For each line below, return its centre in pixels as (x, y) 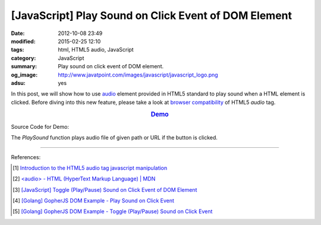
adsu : (18, 83)
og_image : (24, 75)
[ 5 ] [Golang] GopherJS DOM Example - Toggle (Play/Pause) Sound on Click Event (113, 211)
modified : (23, 41)
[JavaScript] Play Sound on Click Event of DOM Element (152, 15)
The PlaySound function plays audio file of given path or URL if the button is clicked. (114, 138)
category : (23, 58)
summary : (24, 66)
